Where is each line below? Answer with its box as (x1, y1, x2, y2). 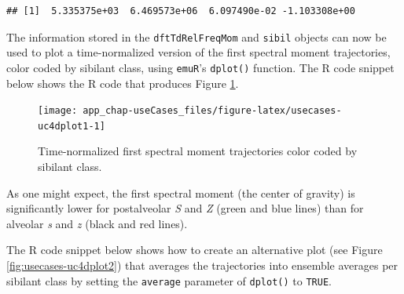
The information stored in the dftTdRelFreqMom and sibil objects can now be (6, 28, 387, 45)
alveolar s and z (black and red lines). (6, 215, 188, 231)
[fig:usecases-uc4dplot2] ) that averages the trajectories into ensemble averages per (6, 256, 398, 273)
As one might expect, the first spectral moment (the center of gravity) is (6, 184, 355, 201)
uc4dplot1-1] (38, 120, 105, 132)
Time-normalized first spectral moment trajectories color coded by (38, 143, 358, 159)
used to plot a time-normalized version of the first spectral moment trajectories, (6, 44, 391, 60)
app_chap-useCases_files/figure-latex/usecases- (83, 105, 342, 117)
